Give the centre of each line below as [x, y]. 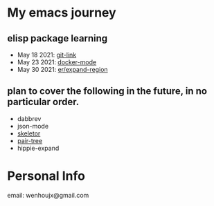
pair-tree [30, 140]
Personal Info [46, 176]
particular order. [43, 102]
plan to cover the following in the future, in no [107, 91]
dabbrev [29, 118]
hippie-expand [38, 148]
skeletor [29, 133]
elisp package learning [57, 38]
